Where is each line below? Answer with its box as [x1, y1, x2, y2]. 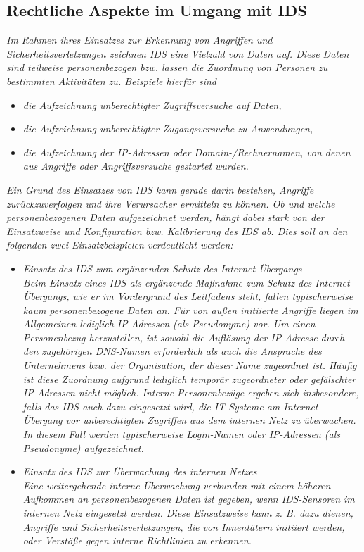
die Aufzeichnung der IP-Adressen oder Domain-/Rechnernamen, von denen [22, 144, 351, 159]
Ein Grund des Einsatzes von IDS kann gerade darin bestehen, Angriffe [6, 182, 314, 196]
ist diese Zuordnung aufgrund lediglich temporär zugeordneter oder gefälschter [22, 371, 356, 386]
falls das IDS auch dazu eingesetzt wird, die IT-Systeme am [22, 399, 280, 413]
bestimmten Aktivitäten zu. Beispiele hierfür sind [6, 73, 217, 88]
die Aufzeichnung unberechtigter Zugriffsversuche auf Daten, [22, 97, 282, 112]
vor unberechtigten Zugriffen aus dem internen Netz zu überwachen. [65, 413, 356, 427]
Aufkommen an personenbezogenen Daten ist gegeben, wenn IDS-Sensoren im [22, 491, 355, 506]
